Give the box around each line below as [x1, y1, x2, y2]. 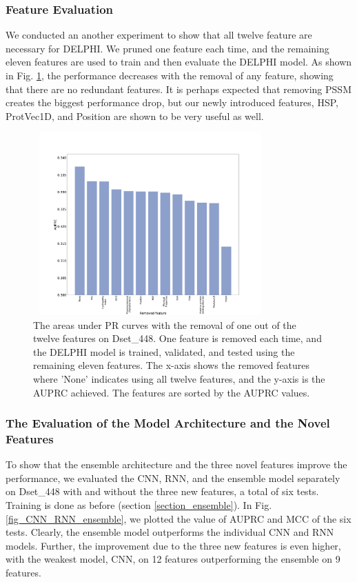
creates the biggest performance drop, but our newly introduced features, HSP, [6, 95, 338, 110]
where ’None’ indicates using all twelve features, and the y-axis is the [33, 371, 325, 385]
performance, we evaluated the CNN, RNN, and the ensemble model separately [6, 470, 340, 485]
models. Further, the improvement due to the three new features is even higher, [6, 538, 341, 552]
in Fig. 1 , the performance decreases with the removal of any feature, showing [6, 68, 334, 82]
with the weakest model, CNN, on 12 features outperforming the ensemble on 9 [6, 552, 340, 566]
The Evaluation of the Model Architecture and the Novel [6, 414, 330, 432]
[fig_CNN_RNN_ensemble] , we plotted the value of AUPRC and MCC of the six [6, 511, 351, 525]
